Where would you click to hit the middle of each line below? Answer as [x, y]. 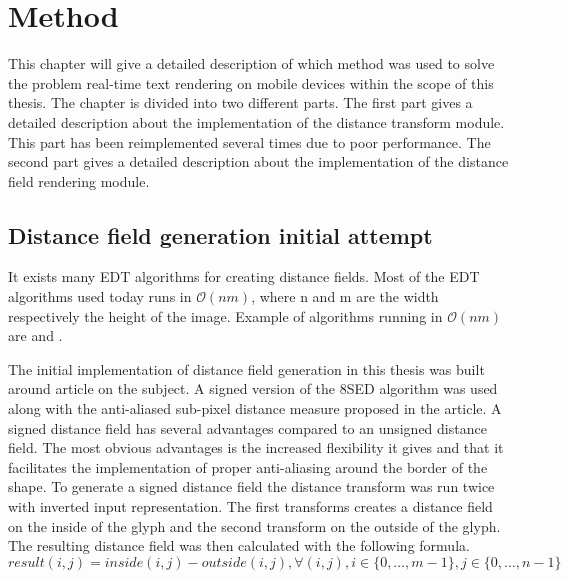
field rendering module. [79, 180]
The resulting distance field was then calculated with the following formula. [239, 545]
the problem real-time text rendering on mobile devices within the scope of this [251, 82]
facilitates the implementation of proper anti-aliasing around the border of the [248, 466]
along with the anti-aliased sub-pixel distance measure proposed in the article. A [255, 408]
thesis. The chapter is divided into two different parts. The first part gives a [240, 102]
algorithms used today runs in [100, 296]
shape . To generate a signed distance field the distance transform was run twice [251, 486]
